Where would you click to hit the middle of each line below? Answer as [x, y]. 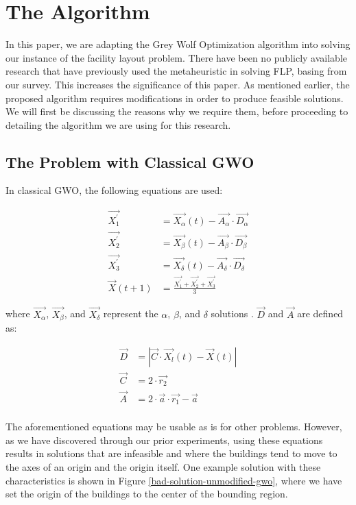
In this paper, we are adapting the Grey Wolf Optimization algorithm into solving [178, 44]
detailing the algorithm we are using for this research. [118, 124]
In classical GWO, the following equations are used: [114, 190]
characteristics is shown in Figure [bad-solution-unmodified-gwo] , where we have [174, 480]
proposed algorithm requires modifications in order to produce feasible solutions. [175, 98]
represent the [131, 313]
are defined [320, 313]
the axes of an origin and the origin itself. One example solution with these [163, 467]
